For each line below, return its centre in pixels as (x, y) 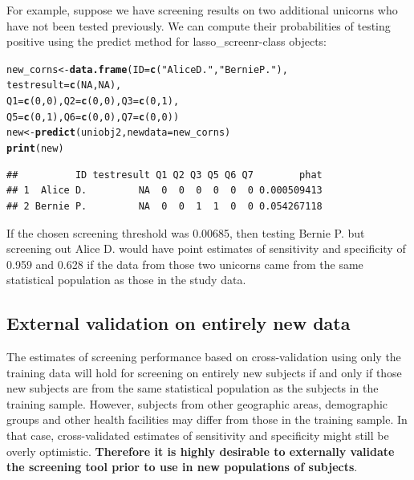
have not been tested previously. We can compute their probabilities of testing (199, 25)
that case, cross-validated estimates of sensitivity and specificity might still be (198, 435)
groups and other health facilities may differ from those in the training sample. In (207, 419)
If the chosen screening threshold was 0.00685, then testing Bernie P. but (186, 232)
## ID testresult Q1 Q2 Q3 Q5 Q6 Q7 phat (164, 175)
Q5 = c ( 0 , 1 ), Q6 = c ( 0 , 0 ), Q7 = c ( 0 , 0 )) (93, 117)
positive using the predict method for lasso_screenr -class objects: (166, 41)
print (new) (35, 149)
